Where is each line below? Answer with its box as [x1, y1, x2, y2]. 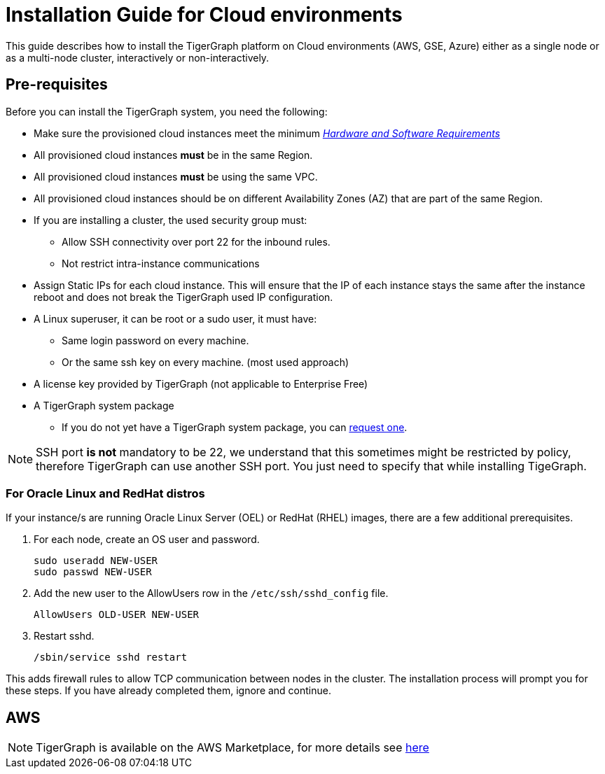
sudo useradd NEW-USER [34, 555, 158, 567]
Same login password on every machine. [62, 334, 249, 346]
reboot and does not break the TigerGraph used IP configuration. [34, 290, 333, 303]
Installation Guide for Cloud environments [6, 3, 403, 27]
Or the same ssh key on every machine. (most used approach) [62, 356, 349, 368]
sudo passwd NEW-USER [34, 566, 152, 578]
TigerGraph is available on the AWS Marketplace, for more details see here [36, 740, 429, 755]
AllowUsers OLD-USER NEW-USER [34, 609, 200, 621]
